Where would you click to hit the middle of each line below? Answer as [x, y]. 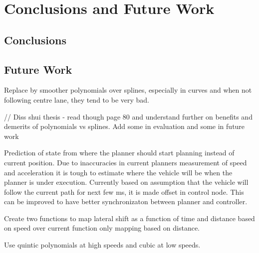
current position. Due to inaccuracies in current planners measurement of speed [126, 162]
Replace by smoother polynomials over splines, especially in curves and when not [128, 90]
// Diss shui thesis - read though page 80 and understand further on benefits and [128, 116]
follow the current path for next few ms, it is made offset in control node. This [124, 191]
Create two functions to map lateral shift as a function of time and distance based [129, 218]
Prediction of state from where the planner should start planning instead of [119, 153]
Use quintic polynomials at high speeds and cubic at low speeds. [102, 245]
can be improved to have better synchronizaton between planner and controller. [126, 201]
